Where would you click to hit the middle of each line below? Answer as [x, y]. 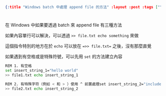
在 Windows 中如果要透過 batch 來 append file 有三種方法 [64, 25]
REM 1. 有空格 [19, 66]
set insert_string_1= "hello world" [42, 70]
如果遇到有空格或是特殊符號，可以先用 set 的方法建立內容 [64, 56]
